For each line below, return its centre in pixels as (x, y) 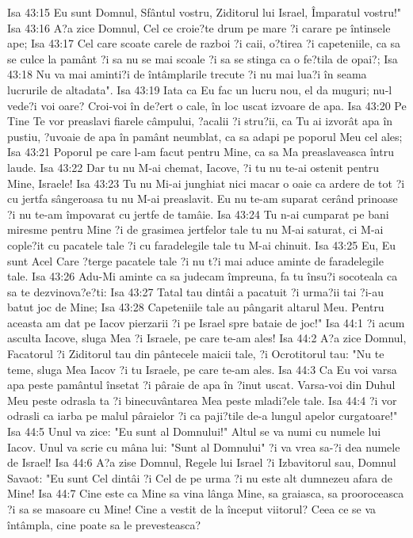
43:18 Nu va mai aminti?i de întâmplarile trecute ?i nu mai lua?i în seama (187, 74)
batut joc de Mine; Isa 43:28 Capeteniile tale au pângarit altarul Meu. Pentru (196, 307)
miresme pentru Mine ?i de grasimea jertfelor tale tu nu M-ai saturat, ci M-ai (195, 229)
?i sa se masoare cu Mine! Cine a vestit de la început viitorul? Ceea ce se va (192, 509)
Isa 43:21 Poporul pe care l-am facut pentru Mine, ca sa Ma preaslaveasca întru (201, 152)
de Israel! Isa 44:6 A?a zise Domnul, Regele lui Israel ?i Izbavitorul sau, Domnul (202, 462)
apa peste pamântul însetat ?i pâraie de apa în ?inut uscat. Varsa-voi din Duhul (201, 385)
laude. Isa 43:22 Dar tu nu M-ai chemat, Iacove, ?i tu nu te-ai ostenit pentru (193, 167)
